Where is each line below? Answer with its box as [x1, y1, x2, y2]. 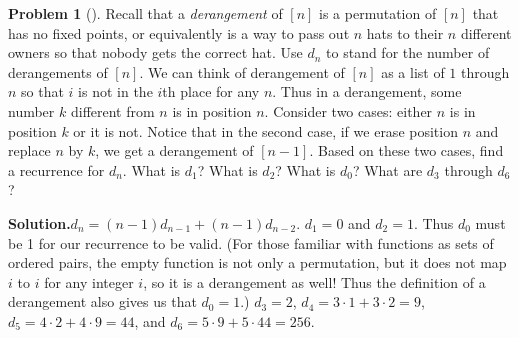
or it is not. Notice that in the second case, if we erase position [73, 120, 458, 141]
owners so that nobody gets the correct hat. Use [8, 42, 303, 63]
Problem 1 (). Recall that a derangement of [8, 3, 283, 23]
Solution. [8, 212, 71, 233]
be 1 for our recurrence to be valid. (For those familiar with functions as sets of [8, 232, 494, 253]
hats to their [366, 22, 444, 43]
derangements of [8, 61, 108, 82]
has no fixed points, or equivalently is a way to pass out [8, 22, 350, 43]
